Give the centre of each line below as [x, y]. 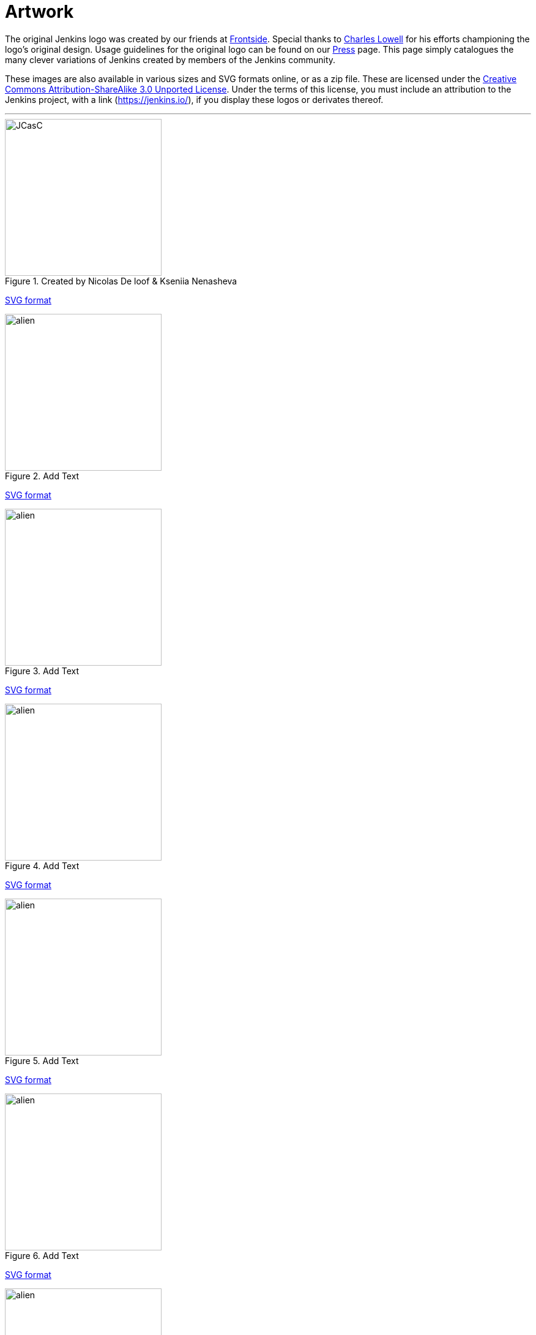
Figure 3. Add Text [42, 671]
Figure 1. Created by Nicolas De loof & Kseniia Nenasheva [121, 281]
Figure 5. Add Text [42, 1060]
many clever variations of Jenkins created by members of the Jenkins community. [170, 59]
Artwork [39, 12]
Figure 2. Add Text [42, 476]
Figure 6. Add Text [42, 1255]
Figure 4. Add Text [42, 865]
